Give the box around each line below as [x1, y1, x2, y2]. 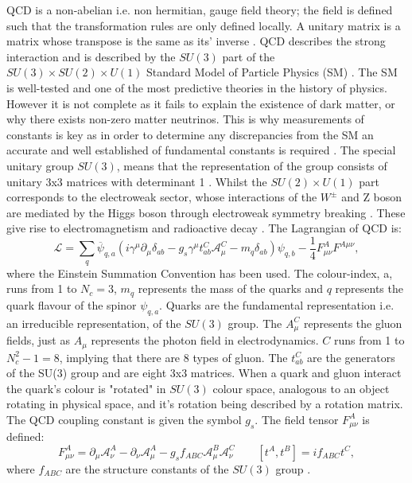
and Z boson [341, 189, 402, 205]
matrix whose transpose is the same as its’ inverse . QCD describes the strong [6, 33, 386, 49]
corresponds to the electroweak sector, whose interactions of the [6, 189, 317, 205]
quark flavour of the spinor [6, 296, 137, 313]
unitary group [6, 157, 74, 173]
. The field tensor [255, 411, 339, 427]
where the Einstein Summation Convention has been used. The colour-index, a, [6, 264, 393, 281]
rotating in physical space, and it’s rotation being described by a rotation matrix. [6, 395, 403, 412]
